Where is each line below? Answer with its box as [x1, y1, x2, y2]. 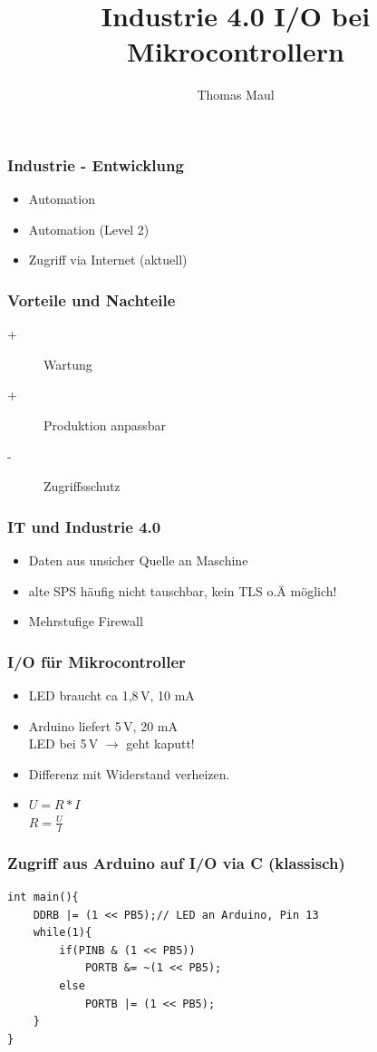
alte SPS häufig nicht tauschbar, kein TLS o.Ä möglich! [28, 581, 337, 600]
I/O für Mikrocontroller [7, 650, 186, 672]
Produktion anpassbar [43, 415, 167, 434]
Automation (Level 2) [28, 219, 150, 238]
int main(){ [7, 891, 79, 903]
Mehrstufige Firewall [28, 612, 143, 631]
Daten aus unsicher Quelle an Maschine [28, 550, 248, 569]
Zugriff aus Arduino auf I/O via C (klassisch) [7, 851, 345, 873]
